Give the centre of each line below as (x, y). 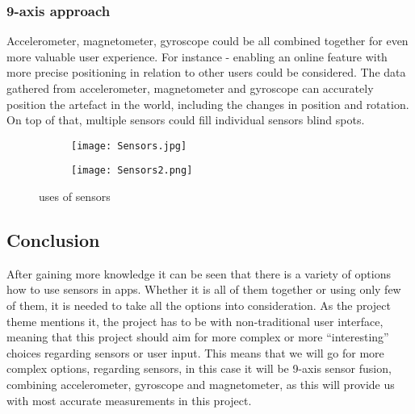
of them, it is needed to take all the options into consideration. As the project (199, 305)
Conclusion (53, 240)
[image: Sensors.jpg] (129, 146)
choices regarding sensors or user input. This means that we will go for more (195, 352)
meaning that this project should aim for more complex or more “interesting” (198, 337)
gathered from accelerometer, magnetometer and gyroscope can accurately (190, 88)
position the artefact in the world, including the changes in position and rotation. (208, 104)
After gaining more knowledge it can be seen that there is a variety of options (199, 273)
